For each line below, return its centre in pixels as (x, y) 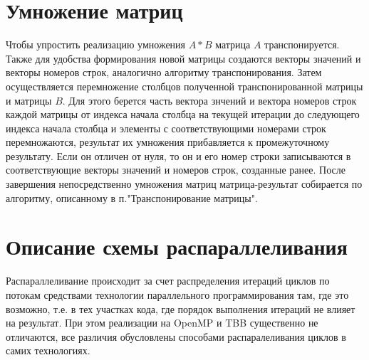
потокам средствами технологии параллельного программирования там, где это (177, 294)
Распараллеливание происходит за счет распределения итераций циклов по (168, 281)
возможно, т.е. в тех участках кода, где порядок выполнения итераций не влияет (181, 308)
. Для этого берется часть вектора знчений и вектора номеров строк (209, 100)
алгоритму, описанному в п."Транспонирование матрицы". (132, 197)
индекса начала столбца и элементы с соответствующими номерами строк (166, 128)
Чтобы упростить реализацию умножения (96, 44)
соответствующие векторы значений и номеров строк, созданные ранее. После (176, 170)
